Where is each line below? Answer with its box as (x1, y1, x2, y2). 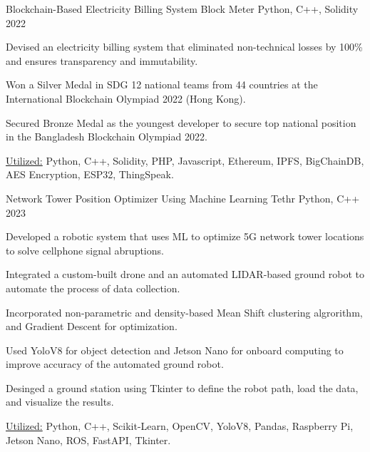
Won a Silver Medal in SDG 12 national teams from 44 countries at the (6, 77, 318, 92)
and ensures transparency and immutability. (6, 53, 198, 68)
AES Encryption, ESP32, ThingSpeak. (6, 167, 174, 182)
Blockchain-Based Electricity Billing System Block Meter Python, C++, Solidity (6, 1, 359, 16)
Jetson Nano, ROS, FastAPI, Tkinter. (6, 432, 171, 447)
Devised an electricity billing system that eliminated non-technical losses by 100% (6, 39, 363, 54)
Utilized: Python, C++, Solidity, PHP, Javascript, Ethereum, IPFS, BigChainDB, (6, 153, 364, 168)
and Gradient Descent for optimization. (6, 319, 178, 334)
